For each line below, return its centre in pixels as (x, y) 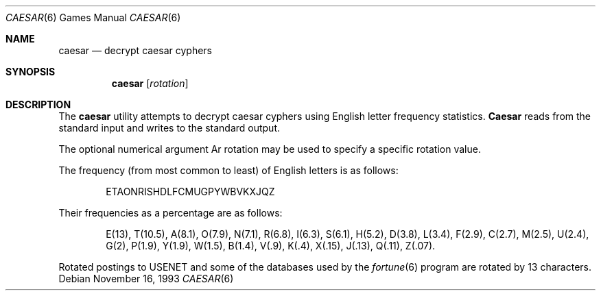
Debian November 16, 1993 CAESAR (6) (146, 279)
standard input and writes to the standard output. (169, 128)
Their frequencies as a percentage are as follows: (170, 213)
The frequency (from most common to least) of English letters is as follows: (228, 170)
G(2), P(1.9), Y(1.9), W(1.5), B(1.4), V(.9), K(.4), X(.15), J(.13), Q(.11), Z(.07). (271, 246)
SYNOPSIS (31, 72)
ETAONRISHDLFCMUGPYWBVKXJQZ (190, 192)
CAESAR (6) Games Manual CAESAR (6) (93, 17)
